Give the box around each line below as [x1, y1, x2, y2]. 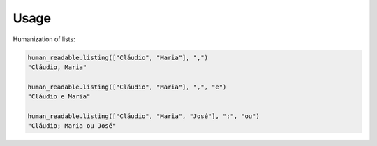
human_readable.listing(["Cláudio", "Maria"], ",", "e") [27, 82, 227, 91]
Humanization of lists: [13, 35, 76, 43]
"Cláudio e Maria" [27, 93, 91, 101]
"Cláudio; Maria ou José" [27, 122, 117, 130]
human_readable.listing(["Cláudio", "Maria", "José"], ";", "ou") [27, 112, 260, 120]
